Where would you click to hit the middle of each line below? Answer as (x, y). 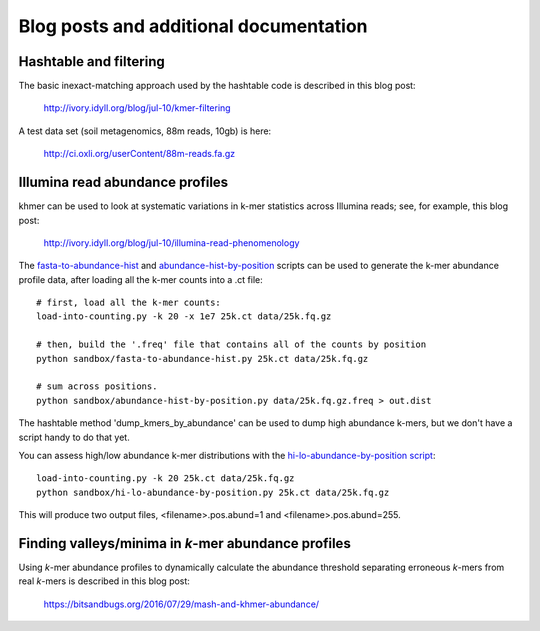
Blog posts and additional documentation (193, 26)
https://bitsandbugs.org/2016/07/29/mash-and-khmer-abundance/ (181, 604)
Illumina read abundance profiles (123, 182)
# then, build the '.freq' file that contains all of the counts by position (231, 344)
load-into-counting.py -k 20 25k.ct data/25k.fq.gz (165, 478)
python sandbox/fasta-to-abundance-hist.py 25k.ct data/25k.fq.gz (202, 358)
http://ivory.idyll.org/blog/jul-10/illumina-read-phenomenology (171, 242)
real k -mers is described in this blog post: (104, 581)
